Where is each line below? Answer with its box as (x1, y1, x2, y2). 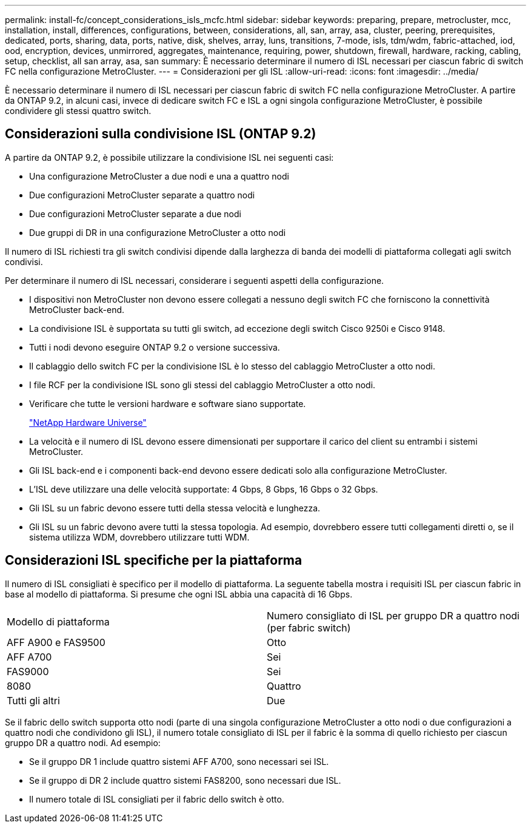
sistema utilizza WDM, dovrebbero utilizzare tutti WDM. (29, 531, 250, 542)
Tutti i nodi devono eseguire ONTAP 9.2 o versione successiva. (29, 342, 280, 352)
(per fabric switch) (267, 621, 351, 634)
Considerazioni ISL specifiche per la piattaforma (5, 553, 302, 568)
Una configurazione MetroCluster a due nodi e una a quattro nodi (29, 170, 289, 181)
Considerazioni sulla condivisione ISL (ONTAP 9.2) (5, 126, 316, 142)
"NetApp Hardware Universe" (29, 417, 147, 428)
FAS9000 (7, 665, 49, 678)
